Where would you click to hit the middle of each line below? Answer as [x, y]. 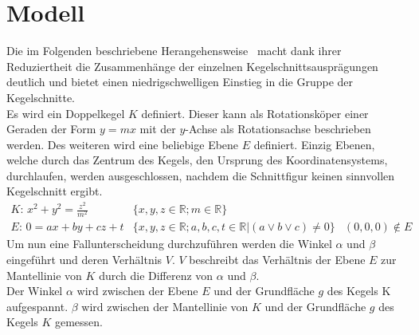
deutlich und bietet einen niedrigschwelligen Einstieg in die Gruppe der [180, 82]
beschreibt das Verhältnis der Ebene [277, 259]
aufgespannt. [37, 306]
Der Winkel [35, 291]
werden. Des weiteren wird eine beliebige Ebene [123, 144]
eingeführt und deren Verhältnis [84, 259]
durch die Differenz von [156, 275]
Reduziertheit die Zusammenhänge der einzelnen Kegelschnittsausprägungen [192, 66]
